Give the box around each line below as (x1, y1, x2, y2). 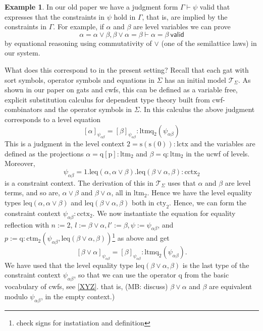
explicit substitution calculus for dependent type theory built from (5, 94, 210, 104)
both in (131, 197, 154, 208)
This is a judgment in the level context (5, 138, 125, 149)
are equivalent (209, 281, 252, 292)
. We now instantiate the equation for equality (92, 207, 236, 218)
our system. (5, 47, 40, 58)
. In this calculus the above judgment (139, 104, 255, 115)
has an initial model (165, 74, 226, 85)
